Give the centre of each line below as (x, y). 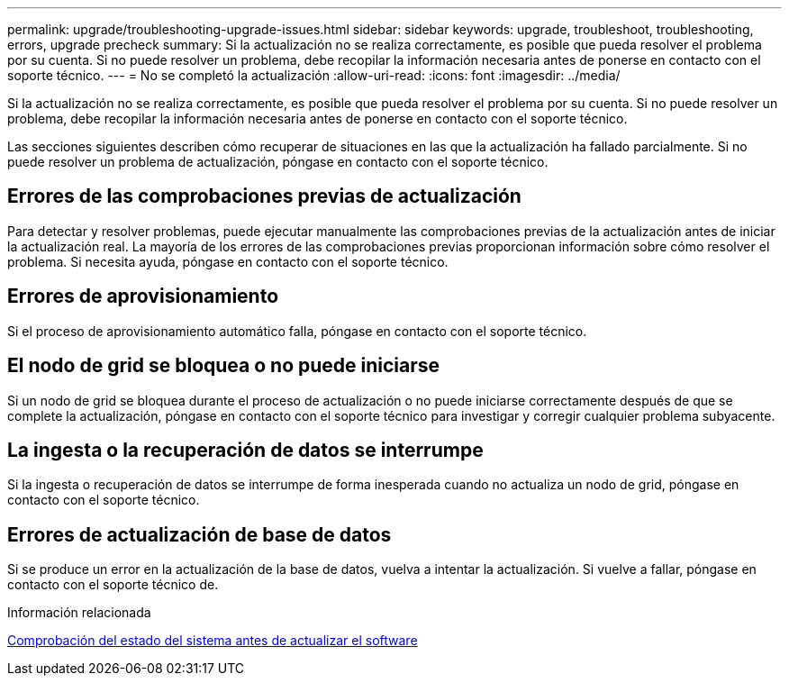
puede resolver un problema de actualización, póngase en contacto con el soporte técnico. (278, 162)
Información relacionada (79, 613)
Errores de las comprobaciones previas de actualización (264, 196)
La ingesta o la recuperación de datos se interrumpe (245, 450)
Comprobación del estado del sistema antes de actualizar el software (213, 641)
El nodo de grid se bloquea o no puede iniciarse (224, 366)
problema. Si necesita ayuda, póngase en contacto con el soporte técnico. (228, 261)
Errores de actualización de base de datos (200, 534)
